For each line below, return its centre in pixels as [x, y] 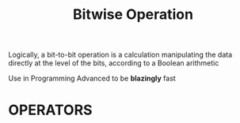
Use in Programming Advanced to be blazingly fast [92, 78]
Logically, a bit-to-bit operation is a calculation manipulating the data [120, 55]
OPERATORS [50, 110]
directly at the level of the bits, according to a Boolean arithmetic [114, 63]
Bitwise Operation [133, 15]
